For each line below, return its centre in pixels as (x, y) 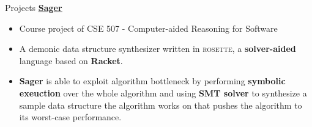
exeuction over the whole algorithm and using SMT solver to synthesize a (163, 93)
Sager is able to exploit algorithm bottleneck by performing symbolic (152, 81)
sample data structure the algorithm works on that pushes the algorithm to (161, 105)
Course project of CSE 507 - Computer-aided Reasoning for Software (148, 28)
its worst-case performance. (70, 117)
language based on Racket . (71, 60)
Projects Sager (34, 7)
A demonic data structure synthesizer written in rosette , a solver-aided (158, 49)
